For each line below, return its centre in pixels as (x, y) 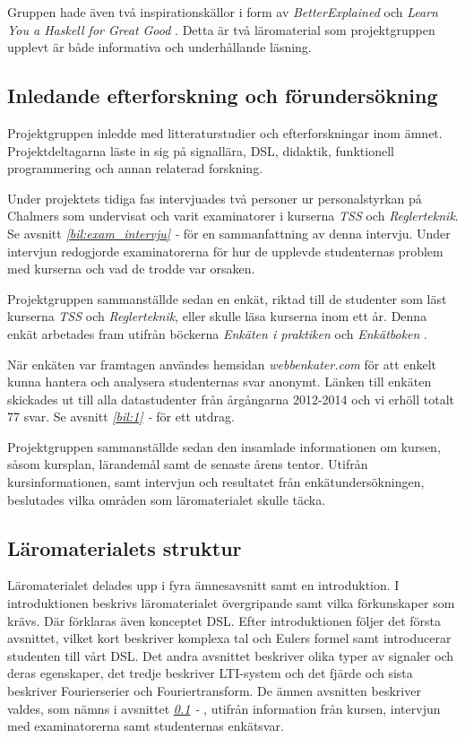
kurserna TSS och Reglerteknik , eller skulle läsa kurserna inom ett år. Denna (217, 316)
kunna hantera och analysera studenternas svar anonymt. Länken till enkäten (220, 382)
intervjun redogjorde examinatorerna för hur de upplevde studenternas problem (225, 251)
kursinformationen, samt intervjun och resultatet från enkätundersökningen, (216, 482)
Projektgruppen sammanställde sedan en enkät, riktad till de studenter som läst (227, 298)
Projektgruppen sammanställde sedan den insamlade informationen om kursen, (224, 446)
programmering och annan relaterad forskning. (135, 168)
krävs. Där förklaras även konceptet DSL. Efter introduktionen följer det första (224, 620)
